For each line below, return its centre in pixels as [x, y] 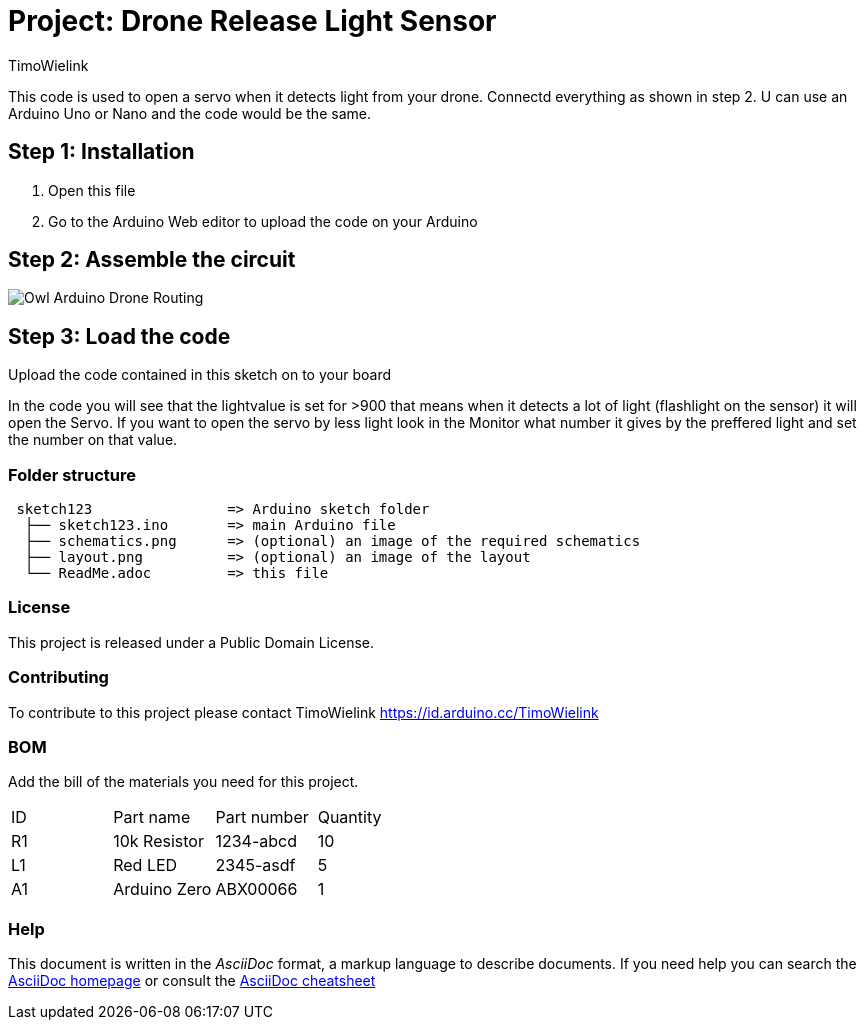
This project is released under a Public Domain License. [191, 642]
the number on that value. [93, 440]
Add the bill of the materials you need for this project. [183, 782]
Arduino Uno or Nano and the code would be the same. [189, 113]
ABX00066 [256, 889]
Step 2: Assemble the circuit [152, 260]
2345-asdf [255, 865]
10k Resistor [158, 841]
